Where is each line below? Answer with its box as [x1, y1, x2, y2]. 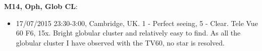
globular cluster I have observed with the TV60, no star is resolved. [16, 37, 225, 47]
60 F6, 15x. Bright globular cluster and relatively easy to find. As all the [16, 27, 241, 38]
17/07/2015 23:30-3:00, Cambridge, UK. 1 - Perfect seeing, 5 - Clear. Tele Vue [16, 17, 258, 28]
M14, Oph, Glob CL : [4, 1, 78, 11]
